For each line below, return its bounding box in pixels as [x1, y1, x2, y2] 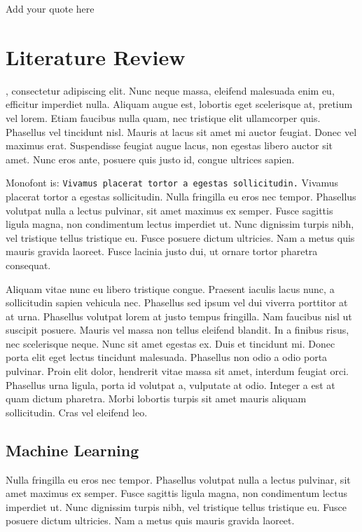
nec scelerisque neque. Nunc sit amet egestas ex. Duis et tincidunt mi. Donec [6, 336, 335, 350]
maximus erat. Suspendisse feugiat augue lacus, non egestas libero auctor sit [6, 138, 333, 153]
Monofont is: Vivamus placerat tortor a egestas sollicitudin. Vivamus [6, 175, 339, 190]
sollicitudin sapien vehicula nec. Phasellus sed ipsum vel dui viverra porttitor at [6, 295, 348, 310]
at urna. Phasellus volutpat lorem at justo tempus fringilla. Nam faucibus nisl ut [6, 308, 352, 323]
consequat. [6, 257, 51, 272]
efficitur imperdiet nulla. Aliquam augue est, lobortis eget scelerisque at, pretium [6, 97, 353, 111]
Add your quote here [6, 1, 95, 15]
